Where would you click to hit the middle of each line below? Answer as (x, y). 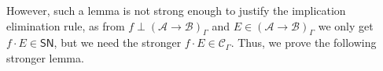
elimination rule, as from (66, 25)
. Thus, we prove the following (304, 43)
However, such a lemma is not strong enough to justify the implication (176, 10)
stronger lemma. (45, 57)
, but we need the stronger (118, 43)
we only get (346, 25)
